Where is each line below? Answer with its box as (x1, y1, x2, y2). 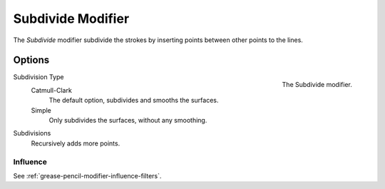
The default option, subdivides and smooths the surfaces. (48, 96, 219, 105)
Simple (31, 106, 51, 114)
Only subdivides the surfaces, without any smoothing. (48, 116, 207, 125)
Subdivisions (13, 129, 51, 138)
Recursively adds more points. (31, 139, 120, 148)
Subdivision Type (13, 73, 64, 81)
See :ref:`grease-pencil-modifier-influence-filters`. (13, 171, 162, 180)
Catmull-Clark (31, 86, 73, 94)
